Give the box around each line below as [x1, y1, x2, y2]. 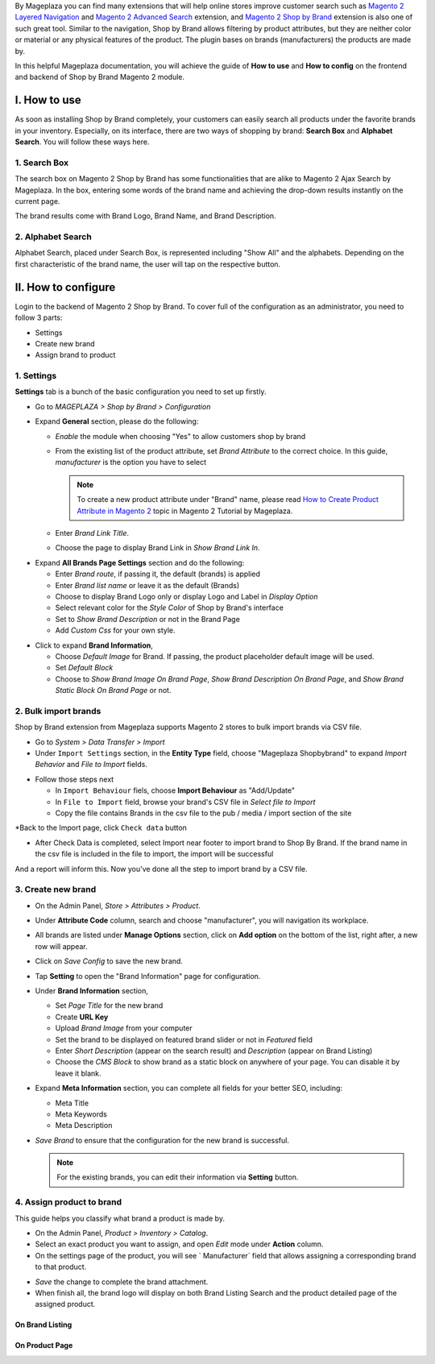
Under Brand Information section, [35, 986, 149, 995]
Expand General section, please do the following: [35, 417, 199, 426]
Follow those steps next [35, 774, 114, 784]
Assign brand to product [35, 350, 116, 360]
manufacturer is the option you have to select [55, 458, 207, 467]
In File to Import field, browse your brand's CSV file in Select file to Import [55, 797, 316, 806]
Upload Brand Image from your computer [55, 1023, 193, 1033]
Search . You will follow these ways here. [14, 137, 150, 147]
